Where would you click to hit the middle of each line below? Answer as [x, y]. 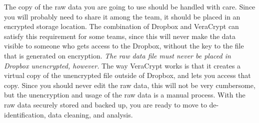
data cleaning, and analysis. [90, 114]
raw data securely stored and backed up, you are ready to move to [105, 104]
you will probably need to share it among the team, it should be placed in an [122, 16]
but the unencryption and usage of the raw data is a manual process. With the [125, 95]
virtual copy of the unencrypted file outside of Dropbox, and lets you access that [127, 75]
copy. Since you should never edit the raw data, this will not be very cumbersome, [130, 85]
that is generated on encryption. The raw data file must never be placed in [117, 55]
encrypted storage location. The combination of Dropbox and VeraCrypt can [121, 26]
